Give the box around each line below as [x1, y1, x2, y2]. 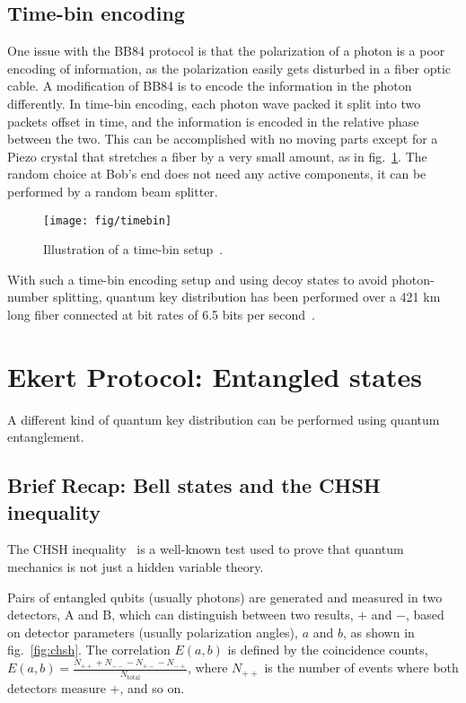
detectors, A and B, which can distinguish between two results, [7, 605, 354, 624]
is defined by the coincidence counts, [227, 640, 428, 659]
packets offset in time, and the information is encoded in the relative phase [7, 111, 419, 130]
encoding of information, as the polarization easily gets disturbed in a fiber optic [7, 58, 452, 77]
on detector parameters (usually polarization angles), [7, 622, 298, 641]
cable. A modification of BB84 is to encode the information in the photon [7, 76, 412, 95]
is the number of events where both [264, 658, 459, 677]
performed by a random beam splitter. [7, 181, 218, 200]
